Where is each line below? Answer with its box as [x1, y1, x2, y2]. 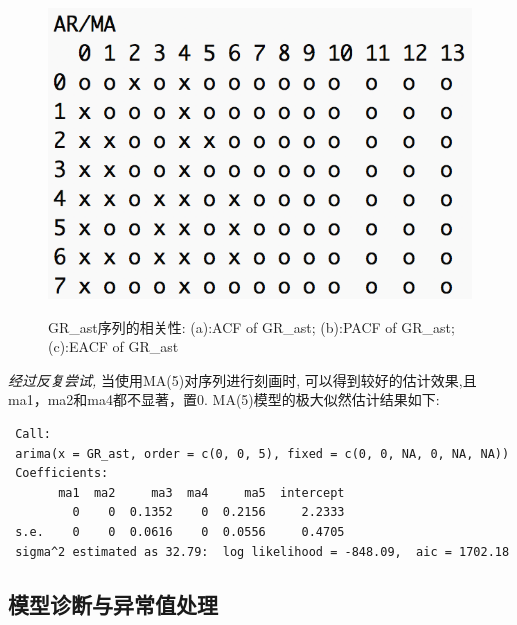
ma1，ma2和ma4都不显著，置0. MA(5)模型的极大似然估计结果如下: [8, 389, 440, 410]
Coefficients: [15, 466, 109, 481]
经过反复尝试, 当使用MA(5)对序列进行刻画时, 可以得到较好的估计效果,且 [8, 369, 477, 390]
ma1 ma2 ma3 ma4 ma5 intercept [58, 485, 345, 500]
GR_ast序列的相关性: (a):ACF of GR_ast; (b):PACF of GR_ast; [48, 316, 455, 337]
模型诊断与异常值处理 [8, 589, 218, 620]
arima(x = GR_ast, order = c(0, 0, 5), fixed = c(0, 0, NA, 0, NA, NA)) [15, 446, 510, 461]
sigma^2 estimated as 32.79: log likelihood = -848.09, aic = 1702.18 [15, 544, 510, 559]
